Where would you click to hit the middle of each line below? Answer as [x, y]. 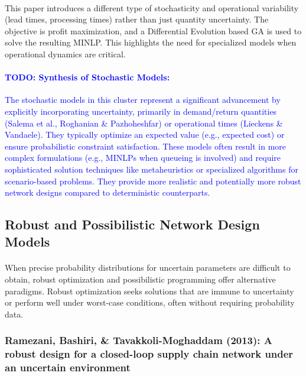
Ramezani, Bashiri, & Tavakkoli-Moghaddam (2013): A [139, 340]
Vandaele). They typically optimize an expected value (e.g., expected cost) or [145, 134]
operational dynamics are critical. [65, 54]
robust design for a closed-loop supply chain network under [149, 354]
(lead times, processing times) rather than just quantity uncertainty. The [137, 19]
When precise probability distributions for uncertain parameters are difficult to [148, 268]
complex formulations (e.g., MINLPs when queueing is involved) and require [143, 158]
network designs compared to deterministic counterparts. [108, 192]
